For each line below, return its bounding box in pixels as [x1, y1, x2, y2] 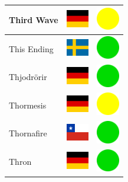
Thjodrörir [9, 71, 47, 83]
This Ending [9, 42, 54, 55]
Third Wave [9, 13, 58, 25]
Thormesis [9, 98, 47, 111]
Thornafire [9, 127, 47, 139]
